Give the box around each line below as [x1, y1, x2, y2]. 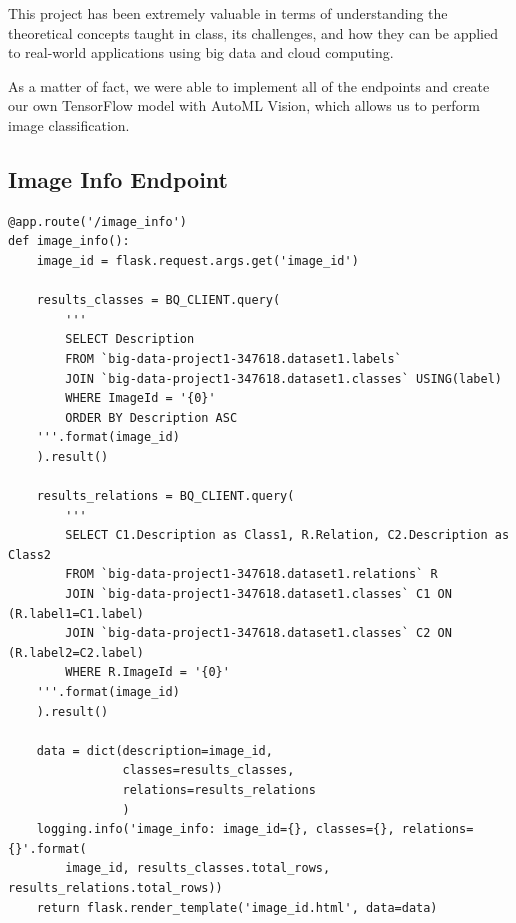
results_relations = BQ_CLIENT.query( [36, 489, 295, 504]
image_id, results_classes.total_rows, [65, 861, 331, 876]
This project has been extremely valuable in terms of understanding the [8, 3, 448, 23]
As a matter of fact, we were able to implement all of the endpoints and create [8, 75, 490, 96]
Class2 [8, 547, 51, 562]
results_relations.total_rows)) [8, 880, 223, 895]
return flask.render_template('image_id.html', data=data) [36, 900, 438, 915]
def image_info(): [8, 234, 130, 249]
